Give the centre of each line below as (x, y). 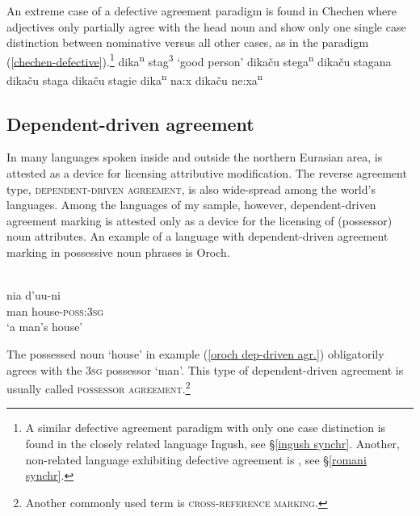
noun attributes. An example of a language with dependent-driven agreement (197, 236)
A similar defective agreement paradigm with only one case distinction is (206, 428)
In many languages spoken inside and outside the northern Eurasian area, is (195, 157)
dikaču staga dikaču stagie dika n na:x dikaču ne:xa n (135, 79)
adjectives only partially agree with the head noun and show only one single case (206, 26)
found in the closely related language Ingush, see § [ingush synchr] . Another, (212, 444)
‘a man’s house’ (45, 327)
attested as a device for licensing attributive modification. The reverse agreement (207, 173)
